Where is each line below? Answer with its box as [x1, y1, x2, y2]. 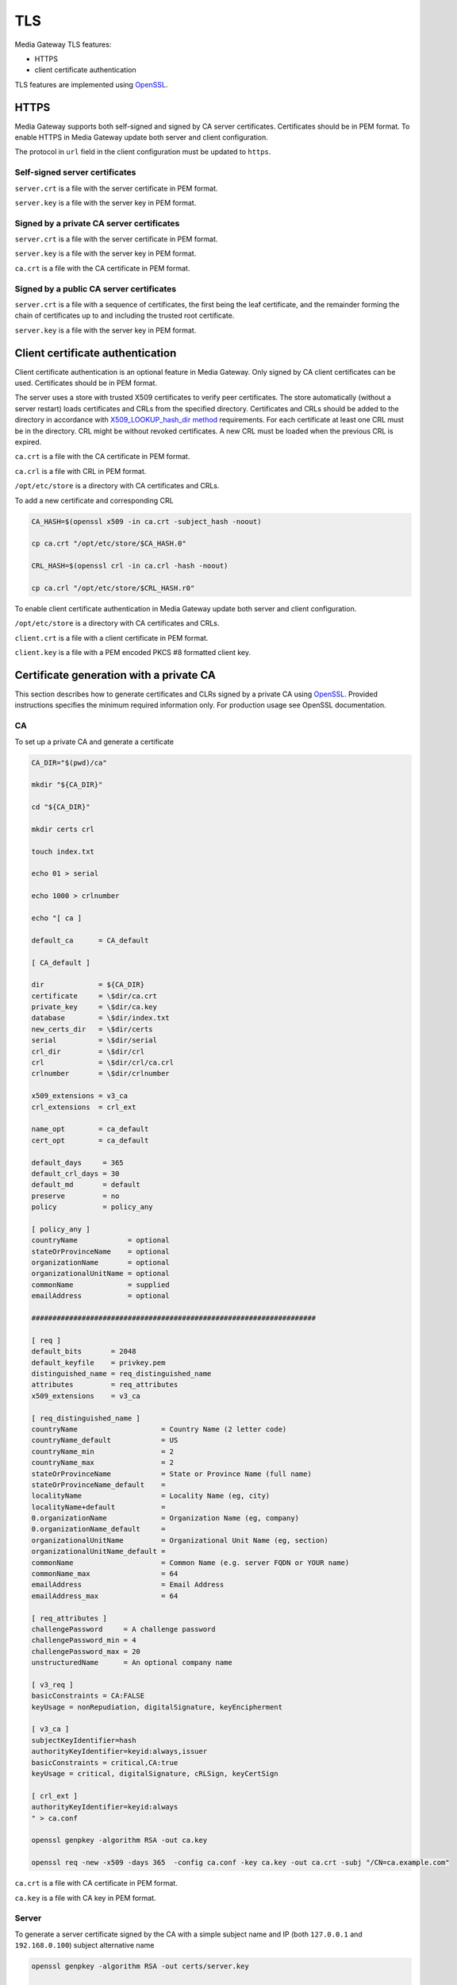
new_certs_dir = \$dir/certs [31, 1024, 154, 1034]
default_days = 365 [31, 1158, 125, 1167]
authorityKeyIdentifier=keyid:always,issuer [31, 1747, 208, 1756]
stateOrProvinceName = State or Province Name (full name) [31, 1469, 313, 1478]
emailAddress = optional [31, 1291, 170, 1301]
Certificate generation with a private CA [14, 668, 216, 682]
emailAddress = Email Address [31, 1580, 225, 1590]
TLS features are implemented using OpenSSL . [14, 79, 168, 89]
